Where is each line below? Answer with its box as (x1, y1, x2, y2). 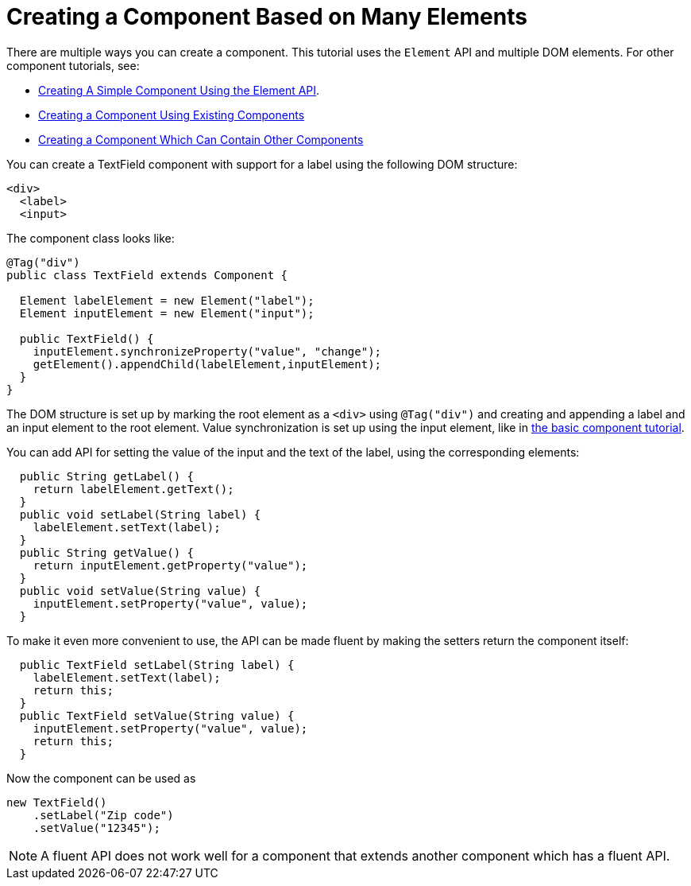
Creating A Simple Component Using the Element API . (38, 83, 320, 97)
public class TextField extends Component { (6, 268, 288, 282)
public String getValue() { (19, 546, 195, 559)
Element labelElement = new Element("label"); (19, 293, 315, 307)
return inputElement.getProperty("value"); (33, 558, 308, 572)
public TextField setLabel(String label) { (19, 658, 295, 671)
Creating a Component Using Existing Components (38, 107, 305, 122)
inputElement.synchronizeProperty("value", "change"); (33, 344, 382, 358)
